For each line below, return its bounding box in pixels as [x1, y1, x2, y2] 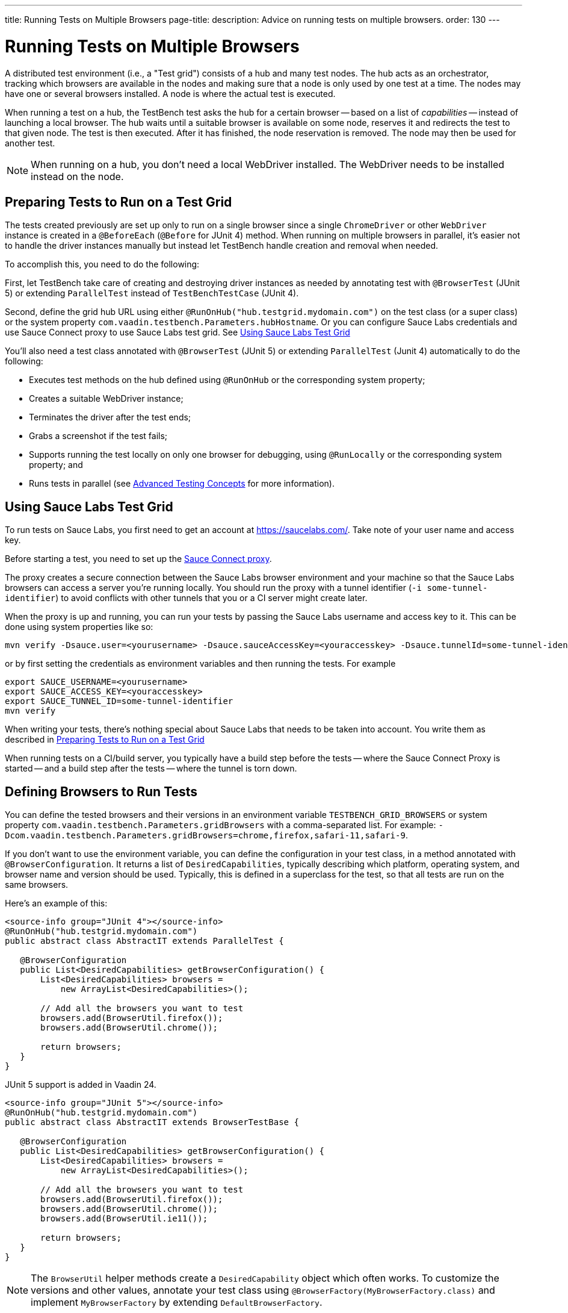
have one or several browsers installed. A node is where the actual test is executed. [5, 88, 336, 99]
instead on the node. [31, 170, 124, 182]
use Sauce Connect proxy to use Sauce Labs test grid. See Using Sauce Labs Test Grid [5, 327, 350, 338]
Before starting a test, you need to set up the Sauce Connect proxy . [5, 554, 272, 564]
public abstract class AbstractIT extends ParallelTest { [5, 936, 284, 946]
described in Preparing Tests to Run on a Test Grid [5, 734, 205, 745]
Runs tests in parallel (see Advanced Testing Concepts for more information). [29, 478, 335, 489]
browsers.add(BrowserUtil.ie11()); [40, 1214, 208, 1224]
